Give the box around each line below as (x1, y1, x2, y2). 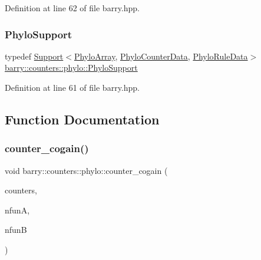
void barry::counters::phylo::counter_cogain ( (5, 164, 168, 176)
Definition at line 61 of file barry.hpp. (5, 81, 140, 93)
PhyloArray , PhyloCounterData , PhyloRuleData (74, 50, 248, 62)
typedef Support (5, 50, 64, 62)
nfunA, (5, 203, 30, 216)
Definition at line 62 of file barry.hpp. (5, 2, 140, 14)
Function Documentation (5, 110, 160, 128)
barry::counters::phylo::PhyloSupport (5, 61, 138, 74)
